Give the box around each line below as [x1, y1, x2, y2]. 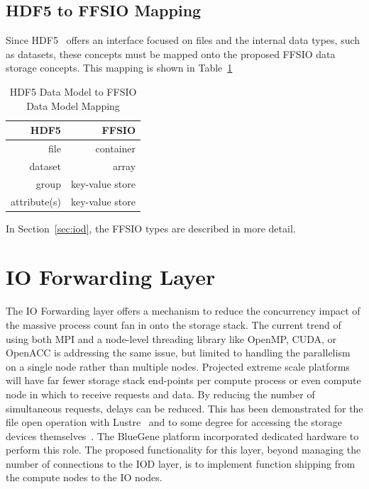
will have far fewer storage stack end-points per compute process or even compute [6, 373, 361, 388]
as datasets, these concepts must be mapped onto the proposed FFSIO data [6, 46, 336, 61]
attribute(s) [11, 193, 61, 208]
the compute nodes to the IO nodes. [6, 470, 163, 485]
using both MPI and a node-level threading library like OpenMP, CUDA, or [6, 331, 337, 346]
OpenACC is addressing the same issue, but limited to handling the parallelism [6, 345, 351, 360]
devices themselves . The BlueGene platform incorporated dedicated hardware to [6, 428, 359, 443]
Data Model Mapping [26, 98, 120, 113]
